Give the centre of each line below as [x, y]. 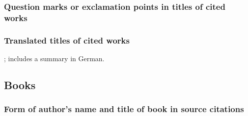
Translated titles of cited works [67, 40]
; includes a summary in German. [54, 58]
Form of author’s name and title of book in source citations [124, 109]
